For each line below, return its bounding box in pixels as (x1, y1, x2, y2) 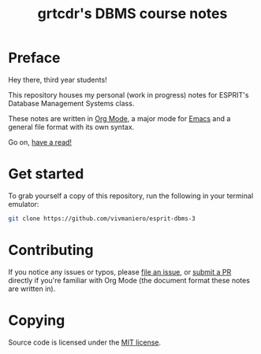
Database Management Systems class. (8, 98, 135, 108)
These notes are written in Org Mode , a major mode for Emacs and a (8, 113, 231, 123)
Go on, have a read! (8, 137, 73, 146)
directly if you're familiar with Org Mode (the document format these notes (8, 275, 251, 285)
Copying (8, 312, 65, 329)
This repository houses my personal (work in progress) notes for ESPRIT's (8, 90, 249, 99)
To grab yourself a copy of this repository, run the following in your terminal (8, 190, 254, 201)
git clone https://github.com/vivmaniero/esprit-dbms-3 (8, 214, 196, 223)
